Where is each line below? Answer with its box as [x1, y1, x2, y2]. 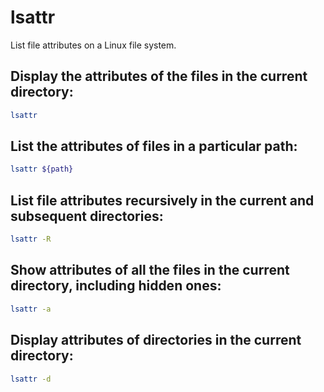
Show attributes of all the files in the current [10, 262, 290, 279]
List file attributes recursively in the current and [10, 192, 315, 209]
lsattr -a [10, 304, 52, 314]
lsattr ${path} [10, 164, 74, 175]
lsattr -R [10, 234, 52, 245]
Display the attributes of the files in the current [10, 68, 308, 85]
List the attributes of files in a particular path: [10, 138, 298, 155]
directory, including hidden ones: [10, 277, 222, 295]
